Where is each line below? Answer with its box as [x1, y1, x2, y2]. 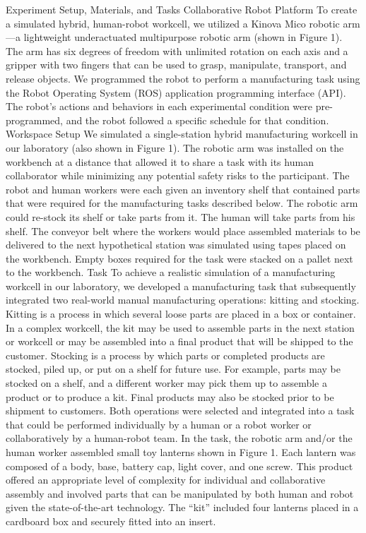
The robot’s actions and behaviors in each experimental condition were [6, 99, 312, 114]
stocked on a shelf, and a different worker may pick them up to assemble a [6, 376, 327, 390]
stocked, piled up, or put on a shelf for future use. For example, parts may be [6, 361, 341, 376]
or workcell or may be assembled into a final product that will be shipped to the [6, 334, 353, 349]
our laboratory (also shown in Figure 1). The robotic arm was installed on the [6, 140, 344, 155]
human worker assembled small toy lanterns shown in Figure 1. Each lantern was [6, 445, 356, 459]
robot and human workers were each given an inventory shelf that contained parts [6, 181, 360, 196]
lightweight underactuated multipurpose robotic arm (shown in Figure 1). [23, 30, 343, 44]
